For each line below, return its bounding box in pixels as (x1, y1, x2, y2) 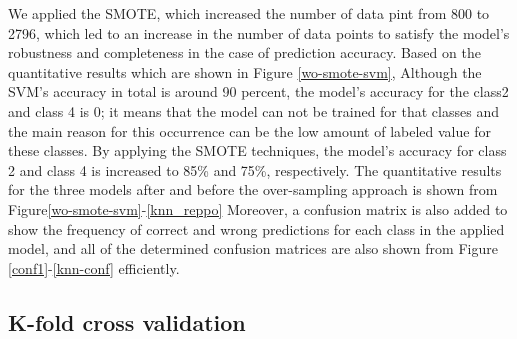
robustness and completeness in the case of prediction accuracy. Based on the (8, 42, 481, 63)
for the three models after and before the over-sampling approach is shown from (8, 179, 498, 200)
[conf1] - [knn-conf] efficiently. (8, 257, 180, 278)
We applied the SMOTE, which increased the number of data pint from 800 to (8, 3, 490, 23)
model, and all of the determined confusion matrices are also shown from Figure (8, 238, 498, 259)
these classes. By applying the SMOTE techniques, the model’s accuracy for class (8, 140, 507, 161)
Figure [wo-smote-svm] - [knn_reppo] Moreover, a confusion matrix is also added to (8, 198, 508, 219)
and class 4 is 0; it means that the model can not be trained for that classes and (8, 100, 499, 121)
